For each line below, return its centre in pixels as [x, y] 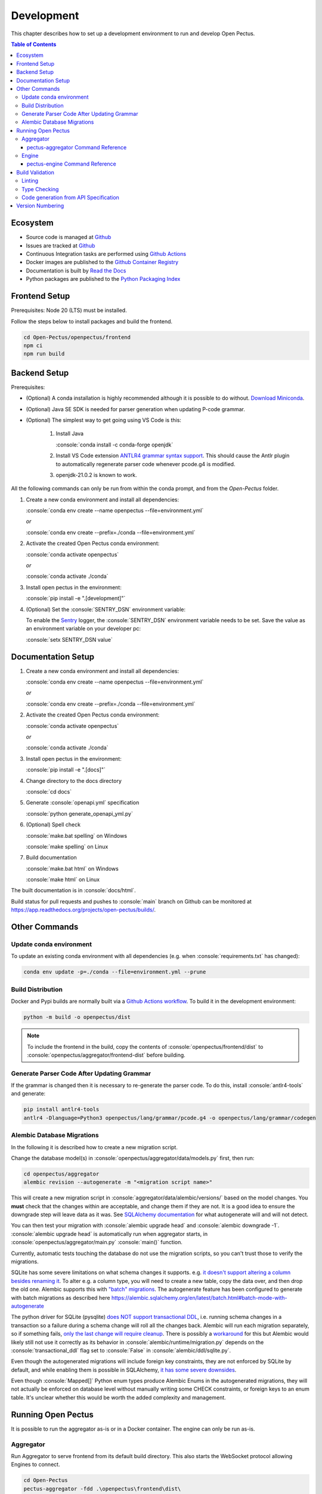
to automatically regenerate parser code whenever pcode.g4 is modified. [145, 464]
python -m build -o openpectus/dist [77, 1017]
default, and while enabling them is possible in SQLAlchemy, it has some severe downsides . [124, 1370]
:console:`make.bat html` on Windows [72, 868]
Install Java [69, 434]
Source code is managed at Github [69, 237]
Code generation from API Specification [70, 197]
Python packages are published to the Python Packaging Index [103, 279]
